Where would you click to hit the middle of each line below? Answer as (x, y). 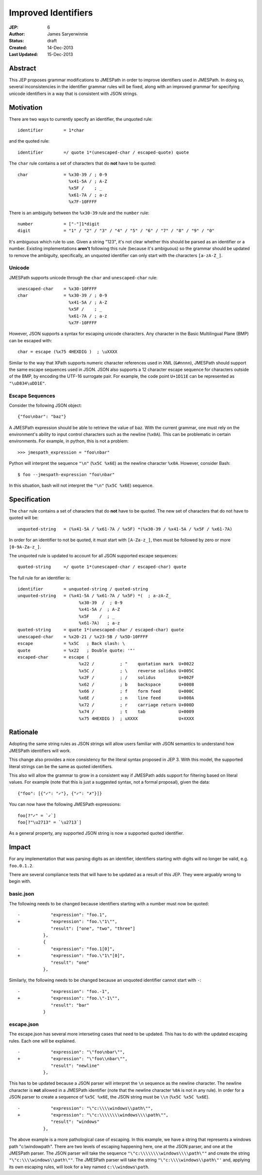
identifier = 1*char (51, 130)
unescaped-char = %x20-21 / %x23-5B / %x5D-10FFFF (83, 637)
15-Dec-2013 (60, 55)
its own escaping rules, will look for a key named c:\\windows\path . (79, 1167)
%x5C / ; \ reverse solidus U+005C (136, 671)
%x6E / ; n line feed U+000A (136, 698)
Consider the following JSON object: (45, 405)
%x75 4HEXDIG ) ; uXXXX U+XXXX (136, 718)
